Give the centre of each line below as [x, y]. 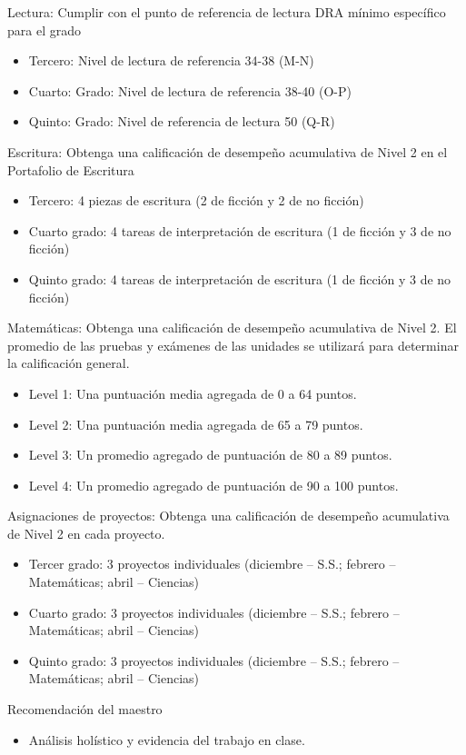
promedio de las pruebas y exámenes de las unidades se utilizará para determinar [233, 345]
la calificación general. [69, 363]
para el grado [44, 30]
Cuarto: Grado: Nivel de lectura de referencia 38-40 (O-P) [190, 90]
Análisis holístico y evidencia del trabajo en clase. [167, 739]
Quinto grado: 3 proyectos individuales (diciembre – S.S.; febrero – [214, 660]
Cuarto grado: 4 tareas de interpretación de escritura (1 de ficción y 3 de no [240, 230]
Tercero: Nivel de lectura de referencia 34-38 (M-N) [171, 60]
